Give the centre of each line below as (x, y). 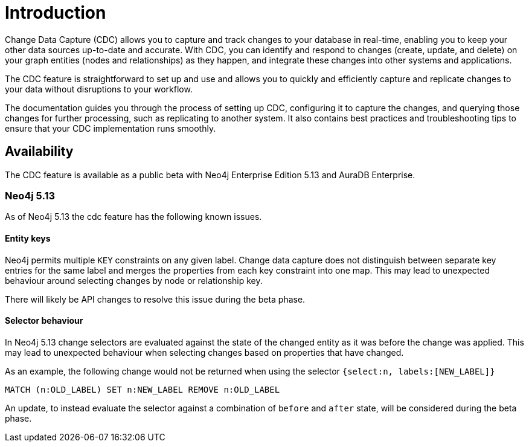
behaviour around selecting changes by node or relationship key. (134, 280)
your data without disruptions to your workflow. (99, 89)
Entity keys (28, 238)
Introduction (56, 13)
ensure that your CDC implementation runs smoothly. (111, 128)
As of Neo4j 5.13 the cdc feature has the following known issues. (133, 217)
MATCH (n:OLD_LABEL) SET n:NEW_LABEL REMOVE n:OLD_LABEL (143, 389)
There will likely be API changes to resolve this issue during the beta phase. (155, 299)
